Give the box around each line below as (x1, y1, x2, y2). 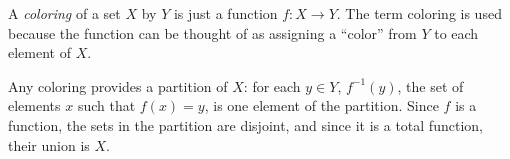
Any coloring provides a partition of (8, 75, 228, 96)
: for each (243, 75, 301, 96)
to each (434, 22, 479, 43)
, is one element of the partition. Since (204, 95, 439, 116)
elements (8, 95, 61, 116)
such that (77, 95, 136, 116)
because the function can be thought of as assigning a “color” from (8, 22, 417, 43)
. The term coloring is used (336, 3, 502, 23)
